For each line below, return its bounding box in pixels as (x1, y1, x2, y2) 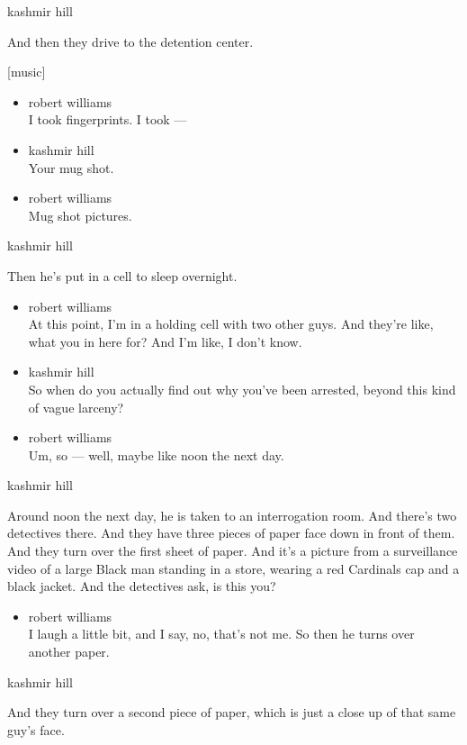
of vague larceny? (28, 397, 124, 416)
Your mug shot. (28, 158, 114, 177)
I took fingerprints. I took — (28, 110, 187, 129)
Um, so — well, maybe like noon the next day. (28, 445, 284, 464)
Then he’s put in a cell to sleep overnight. (7, 266, 238, 285)
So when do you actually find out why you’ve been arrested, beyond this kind (28, 379, 456, 398)
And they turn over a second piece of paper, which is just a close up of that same (7, 703, 456, 722)
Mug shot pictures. (28, 205, 132, 224)
